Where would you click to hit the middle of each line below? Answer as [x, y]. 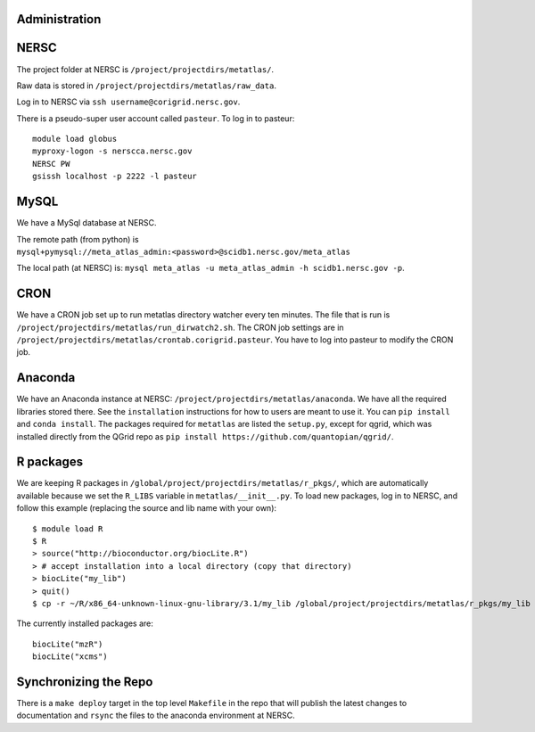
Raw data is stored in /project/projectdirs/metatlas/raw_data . [146, 86]
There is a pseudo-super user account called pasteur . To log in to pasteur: [156, 118]
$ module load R [68, 529]
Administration [59, 19]
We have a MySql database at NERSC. [86, 223]
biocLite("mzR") [68, 644]
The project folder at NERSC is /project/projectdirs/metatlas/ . [145, 69]
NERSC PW [51, 164]
